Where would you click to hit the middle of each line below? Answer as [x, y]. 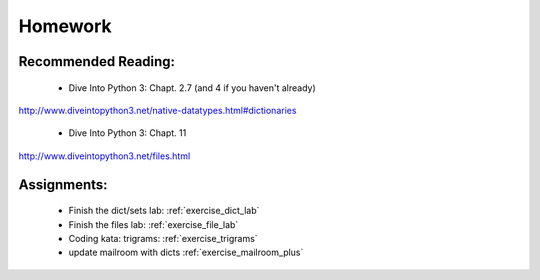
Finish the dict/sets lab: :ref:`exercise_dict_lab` [164, 211]
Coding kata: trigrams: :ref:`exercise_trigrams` [163, 238]
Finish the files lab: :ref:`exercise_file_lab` [153, 224]
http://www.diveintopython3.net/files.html [104, 156]
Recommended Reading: [96, 61]
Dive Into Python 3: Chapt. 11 [127, 133]
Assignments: [63, 184]
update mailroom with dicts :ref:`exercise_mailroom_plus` [186, 252]
